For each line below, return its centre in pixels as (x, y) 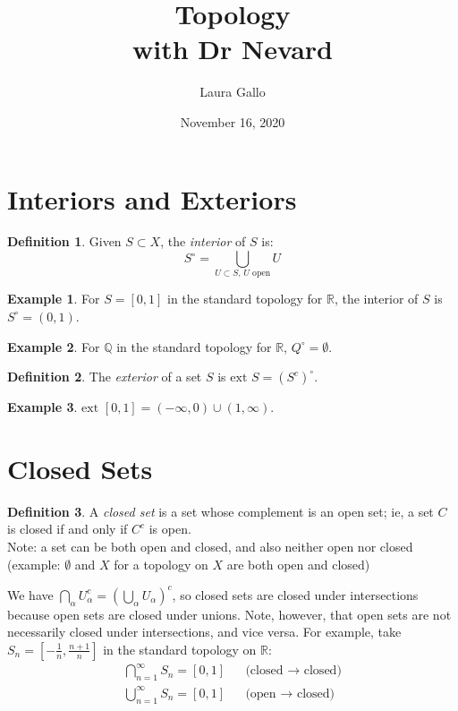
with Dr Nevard (232, 49)
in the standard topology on (180, 649)
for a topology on (161, 564)
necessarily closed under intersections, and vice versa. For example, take (204, 632)
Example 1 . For (54, 299)
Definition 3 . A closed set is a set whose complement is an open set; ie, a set (221, 511)
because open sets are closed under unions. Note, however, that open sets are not (229, 614)
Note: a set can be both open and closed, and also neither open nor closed (210, 547)
